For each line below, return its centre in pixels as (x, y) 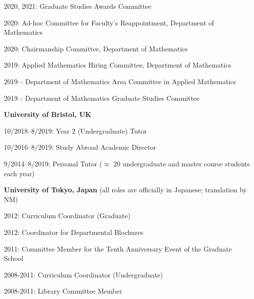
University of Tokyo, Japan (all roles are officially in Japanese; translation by (126, 190)
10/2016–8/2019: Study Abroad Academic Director (80, 147)
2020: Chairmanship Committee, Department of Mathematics (96, 48)
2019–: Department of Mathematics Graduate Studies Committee (102, 98)
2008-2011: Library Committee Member (63, 291)
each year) (19, 173)
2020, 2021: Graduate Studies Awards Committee (78, 6)
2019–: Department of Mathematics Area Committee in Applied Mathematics (120, 81)
